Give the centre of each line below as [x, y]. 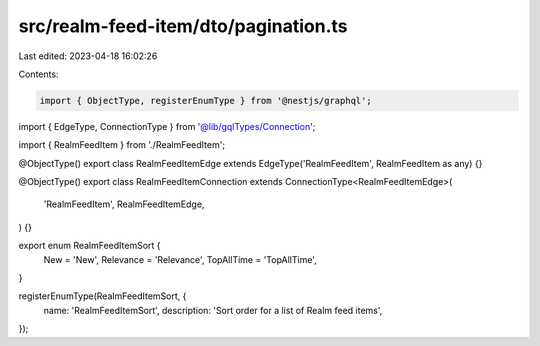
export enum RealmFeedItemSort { [89, 246]
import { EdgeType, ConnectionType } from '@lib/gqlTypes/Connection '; [167, 126]
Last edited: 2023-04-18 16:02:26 [88, 56]
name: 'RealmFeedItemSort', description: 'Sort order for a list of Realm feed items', [213, 310]
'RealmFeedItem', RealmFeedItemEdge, [124, 204]
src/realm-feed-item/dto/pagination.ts [183, 26]
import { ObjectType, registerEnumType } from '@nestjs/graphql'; [205, 100]
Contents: [38, 74]
